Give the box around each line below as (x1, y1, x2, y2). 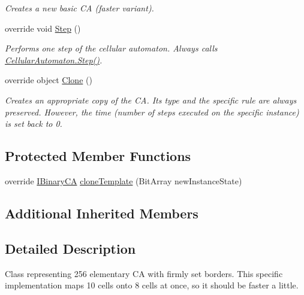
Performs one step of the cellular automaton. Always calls (5, 42, 218, 54)
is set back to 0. (5, 117, 62, 130)
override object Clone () (5, 74, 92, 86)
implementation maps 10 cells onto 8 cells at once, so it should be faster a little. (5, 279, 299, 291)
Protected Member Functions (5, 147, 191, 165)
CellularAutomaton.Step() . (5, 53, 103, 66)
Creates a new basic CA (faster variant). (5, 2, 154, 14)
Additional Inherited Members (5, 203, 198, 222)
